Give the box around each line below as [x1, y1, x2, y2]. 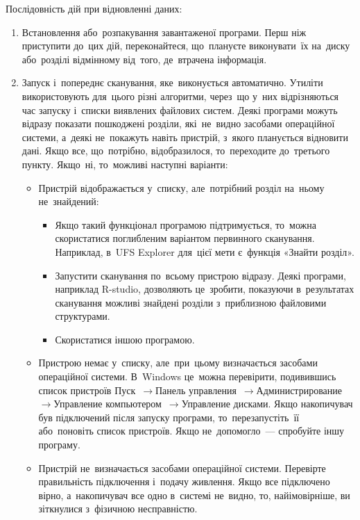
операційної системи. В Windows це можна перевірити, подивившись [38, 369, 336, 384]
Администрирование [256, 382, 342, 397]
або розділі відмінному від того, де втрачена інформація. [22, 51, 267, 66]
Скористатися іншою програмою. [55, 332, 195, 346]
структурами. [55, 309, 110, 323]
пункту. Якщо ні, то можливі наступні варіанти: [22, 156, 228, 171]
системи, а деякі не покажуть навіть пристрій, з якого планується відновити [22, 129, 348, 144]
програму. [38, 437, 80, 452]
